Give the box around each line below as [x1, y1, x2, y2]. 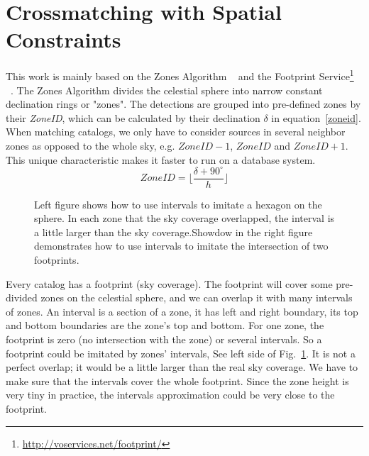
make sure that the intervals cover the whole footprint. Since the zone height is [6, 373, 349, 388]
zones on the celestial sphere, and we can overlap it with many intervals [40, 290, 353, 305]
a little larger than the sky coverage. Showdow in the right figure [34, 224, 313, 239]
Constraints [6, 25, 121, 54]
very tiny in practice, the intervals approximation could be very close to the [6, 387, 335, 402]
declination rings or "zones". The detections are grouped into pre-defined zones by [6, 96, 361, 111]
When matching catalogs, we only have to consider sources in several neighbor [6, 124, 346, 139]
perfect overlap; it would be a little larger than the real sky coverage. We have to [6, 360, 358, 374]
